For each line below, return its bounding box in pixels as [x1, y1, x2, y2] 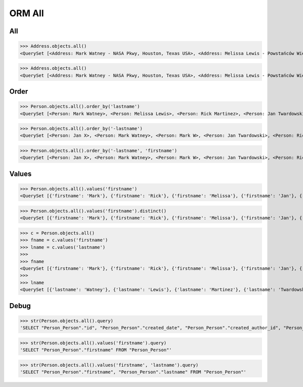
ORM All [9, 8, 44, 19]
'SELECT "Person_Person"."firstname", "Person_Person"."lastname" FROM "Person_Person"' [20, 369, 247, 375]
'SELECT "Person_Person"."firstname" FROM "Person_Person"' [20, 347, 172, 353]
